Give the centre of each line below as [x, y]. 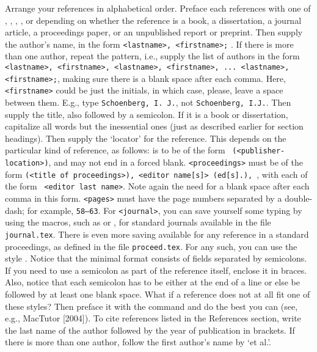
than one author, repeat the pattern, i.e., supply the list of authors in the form [152, 56]
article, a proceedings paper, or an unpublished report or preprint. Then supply [154, 32]
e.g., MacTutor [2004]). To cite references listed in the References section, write [153, 318]
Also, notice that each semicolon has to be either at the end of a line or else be [152, 282]
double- [299, 198]
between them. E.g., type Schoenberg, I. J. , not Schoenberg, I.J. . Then [148, 102]
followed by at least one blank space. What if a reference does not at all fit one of [158, 294]
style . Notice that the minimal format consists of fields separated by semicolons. [156, 258]
